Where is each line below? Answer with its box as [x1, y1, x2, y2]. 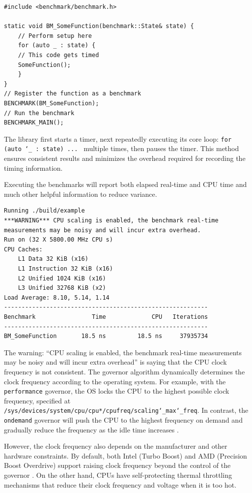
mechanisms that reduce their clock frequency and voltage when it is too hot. [4, 479, 237, 490]
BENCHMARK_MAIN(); [4, 119, 64, 126]
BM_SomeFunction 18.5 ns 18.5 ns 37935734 [4, 333, 208, 340]
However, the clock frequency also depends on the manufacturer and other [4, 441, 227, 451]
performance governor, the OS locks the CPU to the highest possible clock [4, 386, 229, 396]
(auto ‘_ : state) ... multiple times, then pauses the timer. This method [4, 143, 239, 154]
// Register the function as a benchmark [4, 90, 141, 97]
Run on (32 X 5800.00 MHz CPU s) [4, 236, 113, 244]
